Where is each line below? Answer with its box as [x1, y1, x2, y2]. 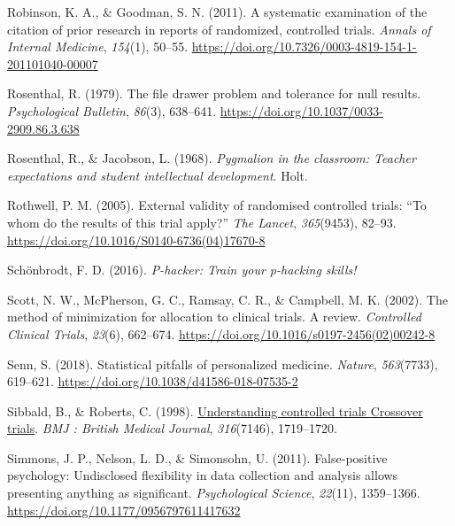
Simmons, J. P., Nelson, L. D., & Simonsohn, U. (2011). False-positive [7, 448, 388, 467]
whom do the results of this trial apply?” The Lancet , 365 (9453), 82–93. [7, 213, 397, 231]
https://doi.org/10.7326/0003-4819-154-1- [191, 37, 417, 56]
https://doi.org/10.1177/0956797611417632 [7, 500, 241, 519]
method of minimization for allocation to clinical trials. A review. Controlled [7, 307, 421, 326]
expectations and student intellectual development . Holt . [7, 166, 308, 184]
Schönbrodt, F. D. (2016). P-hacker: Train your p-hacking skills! [7, 260, 357, 279]
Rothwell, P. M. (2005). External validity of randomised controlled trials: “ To [7, 196, 427, 214]
